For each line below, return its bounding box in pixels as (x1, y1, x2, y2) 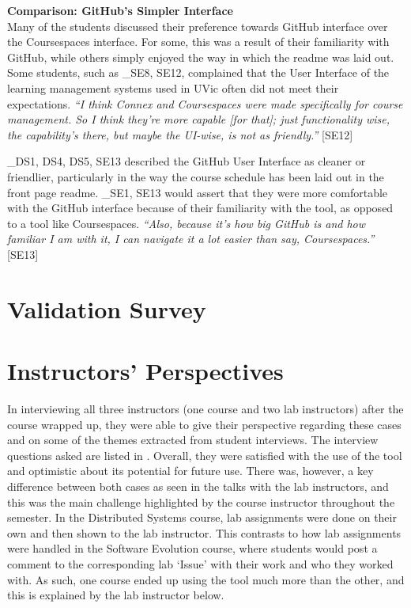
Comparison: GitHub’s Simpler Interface (7, 2, 233, 18)
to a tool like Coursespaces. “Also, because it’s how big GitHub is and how (7, 215, 366, 231)
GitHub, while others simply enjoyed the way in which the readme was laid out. (7, 48, 394, 65)
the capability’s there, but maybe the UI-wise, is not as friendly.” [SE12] (7, 126, 353, 142)
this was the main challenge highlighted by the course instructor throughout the (7, 493, 395, 510)
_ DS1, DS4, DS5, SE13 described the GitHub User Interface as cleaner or (7, 153, 366, 169)
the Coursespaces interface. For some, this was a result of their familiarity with (7, 33, 390, 50)
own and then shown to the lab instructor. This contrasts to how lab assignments (7, 524, 402, 541)
